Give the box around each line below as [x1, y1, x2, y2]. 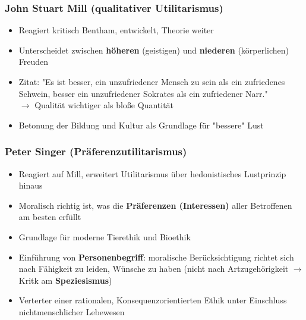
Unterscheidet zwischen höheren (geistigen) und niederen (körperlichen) [18, 43, 289, 56]
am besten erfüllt [18, 211, 81, 223]
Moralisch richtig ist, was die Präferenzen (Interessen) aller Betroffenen [18, 199, 292, 211]
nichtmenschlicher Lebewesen [18, 305, 125, 318]
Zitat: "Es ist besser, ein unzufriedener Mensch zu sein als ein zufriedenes [18, 76, 285, 87]
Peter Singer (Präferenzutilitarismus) [5, 144, 187, 159]
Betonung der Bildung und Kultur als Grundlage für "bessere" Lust [18, 118, 264, 131]
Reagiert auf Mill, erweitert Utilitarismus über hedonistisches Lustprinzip [18, 167, 286, 180]
